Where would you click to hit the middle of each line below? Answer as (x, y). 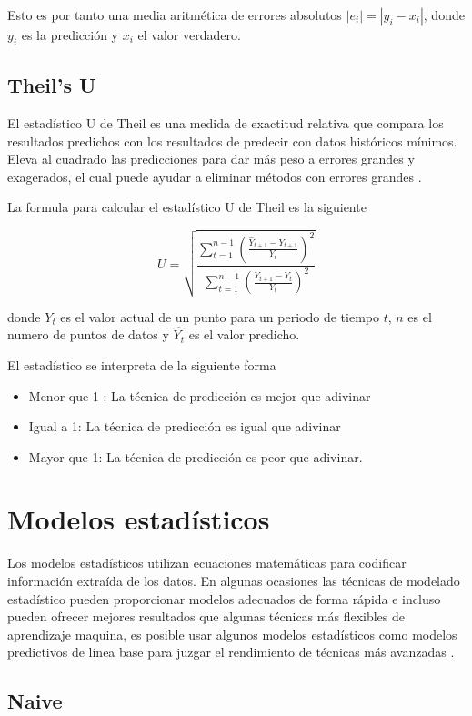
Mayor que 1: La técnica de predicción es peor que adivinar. (196, 456)
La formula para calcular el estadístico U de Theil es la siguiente (187, 207)
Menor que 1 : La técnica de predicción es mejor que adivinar (200, 395)
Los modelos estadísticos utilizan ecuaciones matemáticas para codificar (207, 563)
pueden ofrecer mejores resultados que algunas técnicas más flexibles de (206, 616)
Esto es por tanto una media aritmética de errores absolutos (175, 15)
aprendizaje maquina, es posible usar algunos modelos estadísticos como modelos (232, 634)
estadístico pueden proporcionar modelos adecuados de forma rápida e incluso (224, 598)
